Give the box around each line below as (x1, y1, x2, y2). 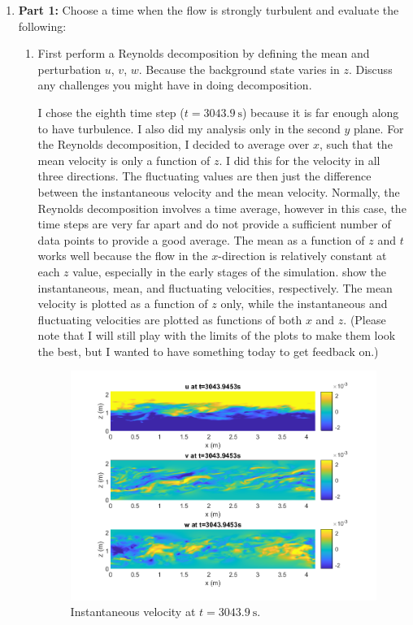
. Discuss (348, 60, 393, 77)
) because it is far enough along (242, 103, 399, 120)
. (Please (343, 310, 386, 328)
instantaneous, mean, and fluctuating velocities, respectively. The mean (37, 279, 393, 296)
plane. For (353, 119, 404, 137)
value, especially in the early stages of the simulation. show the (72, 263, 387, 280)
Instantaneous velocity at (70, 603, 196, 620)
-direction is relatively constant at (218, 247, 387, 264)
